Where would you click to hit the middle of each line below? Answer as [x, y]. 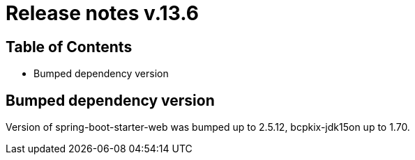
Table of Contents [69, 47]
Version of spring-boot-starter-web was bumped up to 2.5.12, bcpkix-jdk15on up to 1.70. [208, 127]
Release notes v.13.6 [102, 13]
